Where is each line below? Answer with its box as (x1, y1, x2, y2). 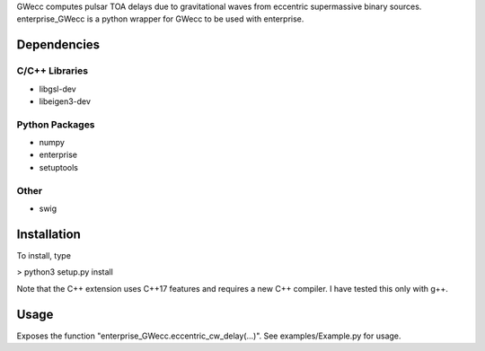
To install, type (16, 250, 72, 260)
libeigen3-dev (39, 95, 92, 107)
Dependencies (16, 37, 101, 53)
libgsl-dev (39, 83, 76, 94)
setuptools (39, 162, 78, 172)
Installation (16, 226, 81, 241)
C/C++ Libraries (16, 65, 89, 77)
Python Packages (16, 118, 95, 130)
